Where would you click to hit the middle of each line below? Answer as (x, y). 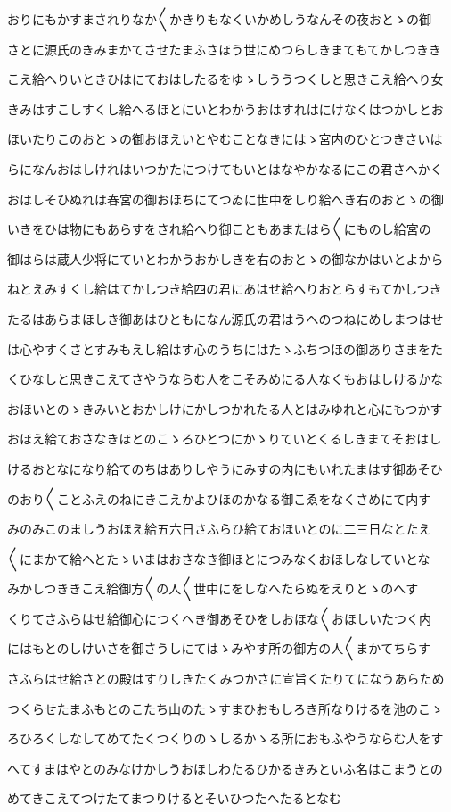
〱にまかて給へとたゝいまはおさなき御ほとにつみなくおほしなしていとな (219, 558)
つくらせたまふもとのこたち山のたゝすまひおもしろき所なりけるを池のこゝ (225, 708)
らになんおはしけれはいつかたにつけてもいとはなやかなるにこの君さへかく (225, 168)
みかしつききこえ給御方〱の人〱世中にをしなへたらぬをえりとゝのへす (213, 588)
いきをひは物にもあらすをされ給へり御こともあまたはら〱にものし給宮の (219, 229)
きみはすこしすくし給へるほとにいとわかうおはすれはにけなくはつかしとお (225, 108)
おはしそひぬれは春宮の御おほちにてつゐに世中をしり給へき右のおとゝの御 (225, 199)
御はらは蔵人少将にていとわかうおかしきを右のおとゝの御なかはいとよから (225, 258)
